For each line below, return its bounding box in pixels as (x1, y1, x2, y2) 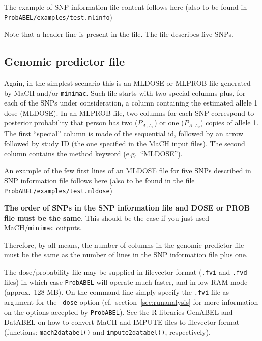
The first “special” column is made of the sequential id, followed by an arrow (4, 128, 244, 139)
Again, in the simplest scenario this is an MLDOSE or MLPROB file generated (4, 77, 251, 88)
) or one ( (154, 117, 184, 128)
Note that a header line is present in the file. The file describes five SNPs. (4, 29, 234, 39)
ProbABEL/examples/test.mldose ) (4, 185, 113, 196)
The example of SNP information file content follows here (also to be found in (4, 2, 247, 12)
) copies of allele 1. (200, 117, 259, 128)
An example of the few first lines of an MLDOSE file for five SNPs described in (4, 165, 251, 176)
